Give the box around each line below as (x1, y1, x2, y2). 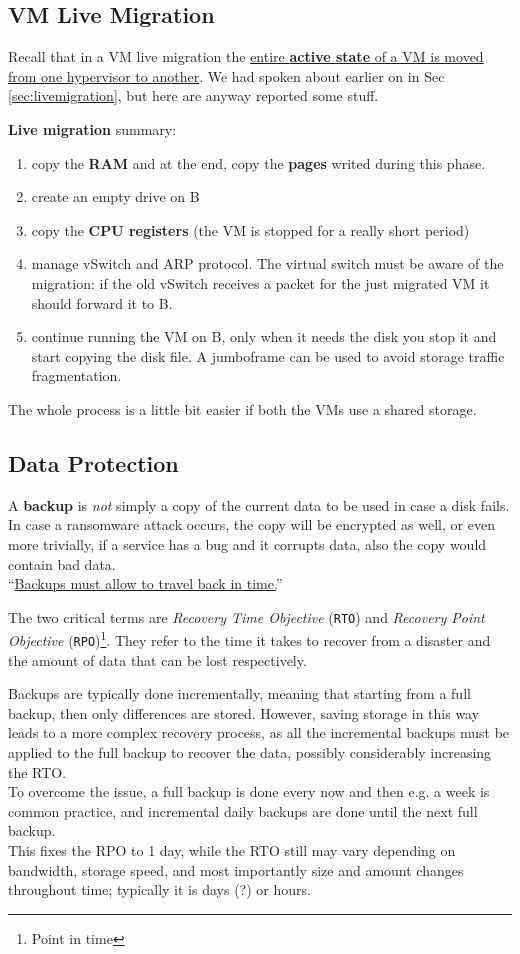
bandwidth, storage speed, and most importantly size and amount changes (8, 859, 464, 880)
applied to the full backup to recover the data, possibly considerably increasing (8, 742, 492, 763)
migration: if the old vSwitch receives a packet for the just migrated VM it (31, 272, 490, 293)
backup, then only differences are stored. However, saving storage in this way (8, 702, 480, 723)
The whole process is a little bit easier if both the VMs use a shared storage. (8, 398, 477, 419)
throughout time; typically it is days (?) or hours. (8, 879, 311, 900)
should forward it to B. (31, 292, 173, 313)
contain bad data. (8, 553, 116, 574)
